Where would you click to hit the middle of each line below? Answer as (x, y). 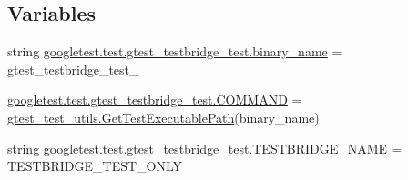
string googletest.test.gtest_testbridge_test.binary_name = (175, 51)
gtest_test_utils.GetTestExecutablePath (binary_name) (163, 117)
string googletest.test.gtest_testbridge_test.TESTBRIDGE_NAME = (204, 148)
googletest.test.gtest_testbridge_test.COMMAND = (155, 100)
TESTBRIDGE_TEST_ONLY (95, 166)
